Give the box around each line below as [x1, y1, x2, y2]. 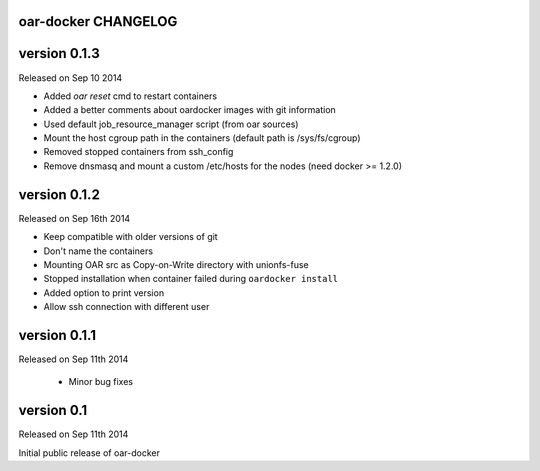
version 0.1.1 [18, 326, 97, 344]
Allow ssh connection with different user [43, 301, 210, 313]
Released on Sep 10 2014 [18, 71, 123, 84]
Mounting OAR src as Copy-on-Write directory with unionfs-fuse [43, 258, 309, 270]
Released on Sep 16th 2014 [18, 212, 131, 224]
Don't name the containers [43, 245, 154, 257]
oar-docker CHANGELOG [18, 13, 178, 30]
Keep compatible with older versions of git [43, 231, 219, 243]
